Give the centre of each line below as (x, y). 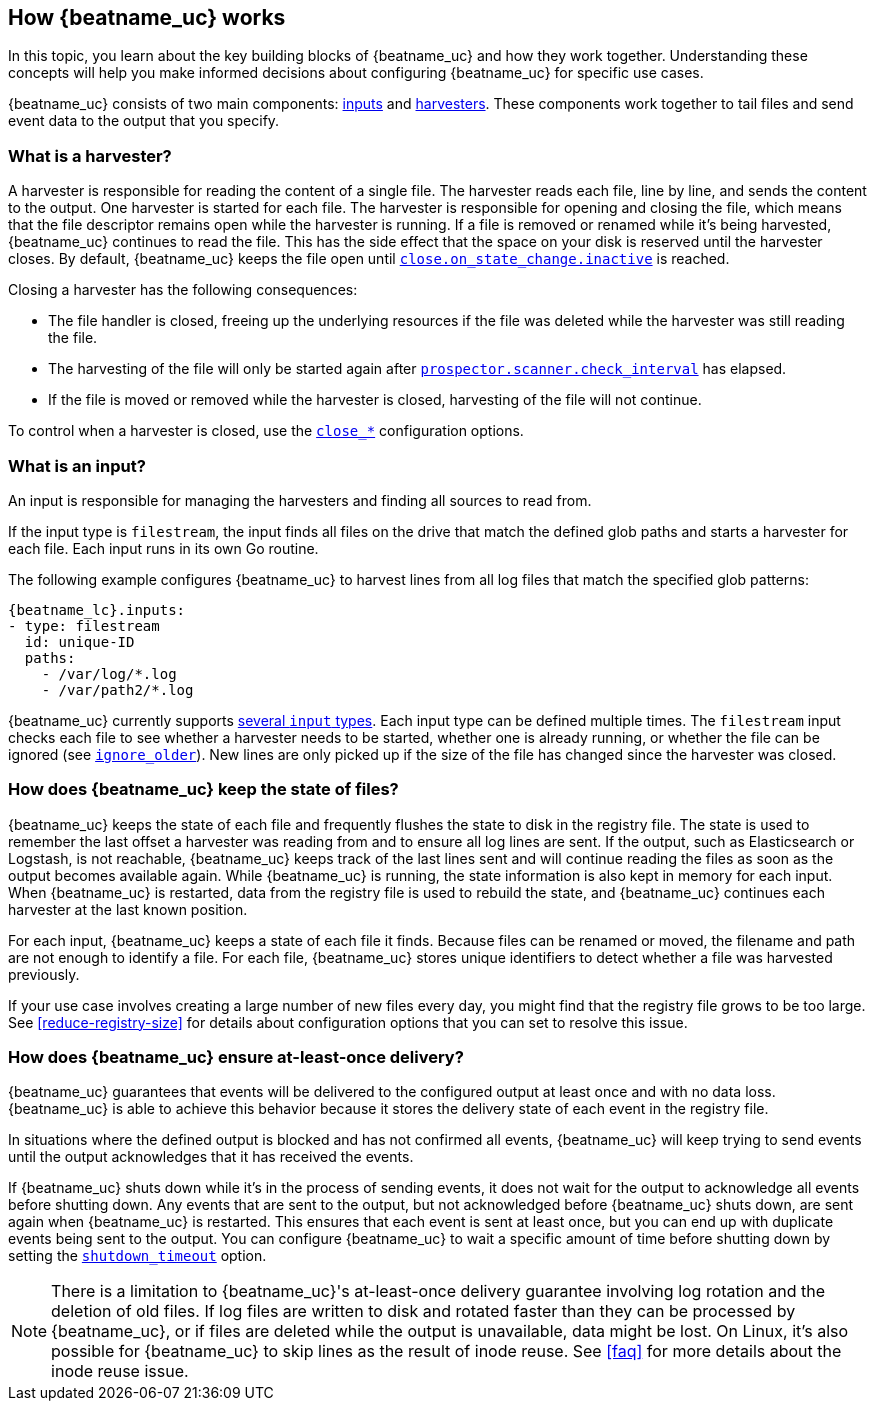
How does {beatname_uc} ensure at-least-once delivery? (236, 1057)
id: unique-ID (79, 641)
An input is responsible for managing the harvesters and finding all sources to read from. (300, 500)
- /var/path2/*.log (117, 689)
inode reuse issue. (120, 1371)
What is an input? (77, 465)
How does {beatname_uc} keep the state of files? (203, 789)
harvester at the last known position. (128, 909)
